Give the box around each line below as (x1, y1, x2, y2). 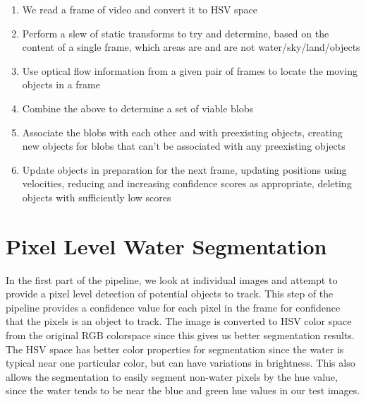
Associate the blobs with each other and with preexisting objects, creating (22, 124, 343, 139)
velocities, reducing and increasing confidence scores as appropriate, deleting (22, 176, 352, 191)
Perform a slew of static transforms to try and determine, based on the (22, 25, 329, 40)
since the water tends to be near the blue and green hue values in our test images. (6, 383, 360, 398)
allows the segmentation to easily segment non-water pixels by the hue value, (6, 369, 338, 384)
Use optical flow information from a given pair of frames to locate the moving (22, 63, 358, 78)
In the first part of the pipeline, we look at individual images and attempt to (6, 272, 338, 287)
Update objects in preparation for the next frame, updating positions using (22, 162, 347, 177)
